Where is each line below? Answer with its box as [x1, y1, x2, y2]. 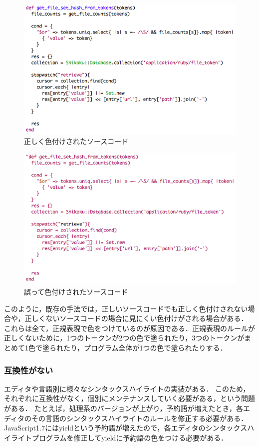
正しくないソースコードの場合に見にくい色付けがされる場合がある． [24, 313, 248, 323]
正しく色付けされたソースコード [24, 135, 129, 146]
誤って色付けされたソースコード [24, 286, 128, 297]
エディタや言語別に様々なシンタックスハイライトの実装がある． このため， [4, 383, 250, 393]
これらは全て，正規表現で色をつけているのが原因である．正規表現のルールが [4, 322, 255, 333]
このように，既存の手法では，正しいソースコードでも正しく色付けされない [4, 303, 248, 313]
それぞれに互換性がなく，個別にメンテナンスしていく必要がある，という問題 [4, 393, 255, 403]
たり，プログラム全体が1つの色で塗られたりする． [63, 342, 227, 353]
